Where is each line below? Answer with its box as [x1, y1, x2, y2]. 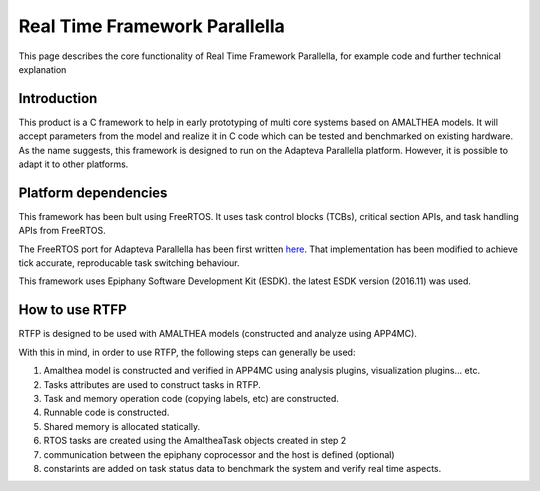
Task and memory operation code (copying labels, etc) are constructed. [43, 392, 340, 404]
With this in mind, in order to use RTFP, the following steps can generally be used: [18, 346, 356, 358]
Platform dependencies [18, 184, 168, 201]
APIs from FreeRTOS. [18, 225, 107, 237]
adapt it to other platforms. [18, 158, 129, 170]
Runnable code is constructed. [43, 406, 170, 419]
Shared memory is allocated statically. [43, 420, 201, 432]
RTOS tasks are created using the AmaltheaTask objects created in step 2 [43, 435, 347, 447]
